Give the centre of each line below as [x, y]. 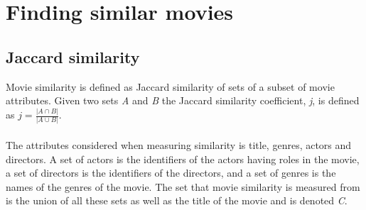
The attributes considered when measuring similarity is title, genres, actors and [179, 144]
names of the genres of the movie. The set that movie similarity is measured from [183, 186]
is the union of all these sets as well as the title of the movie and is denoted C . [177, 200]
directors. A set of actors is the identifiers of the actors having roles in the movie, [183, 159]
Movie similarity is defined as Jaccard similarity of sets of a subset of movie [170, 86]
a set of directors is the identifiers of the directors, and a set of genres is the [171, 173]
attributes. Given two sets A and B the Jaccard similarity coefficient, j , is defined [183, 100]
